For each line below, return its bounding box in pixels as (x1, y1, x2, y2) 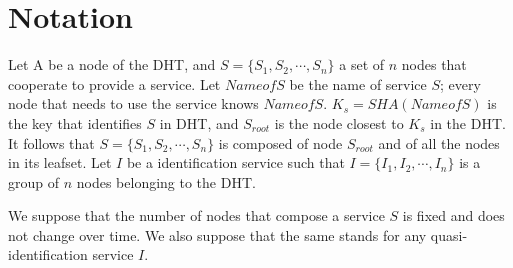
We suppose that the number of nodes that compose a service (8, 205, 385, 226)
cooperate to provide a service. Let (8, 73, 221, 94)
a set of (339, 54, 385, 75)
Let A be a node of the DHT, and (8, 54, 216, 75)
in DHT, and (159, 112, 239, 133)
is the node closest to (274, 112, 404, 133)
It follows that (8, 132, 95, 153)
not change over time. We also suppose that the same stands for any (8, 224, 427, 245)
